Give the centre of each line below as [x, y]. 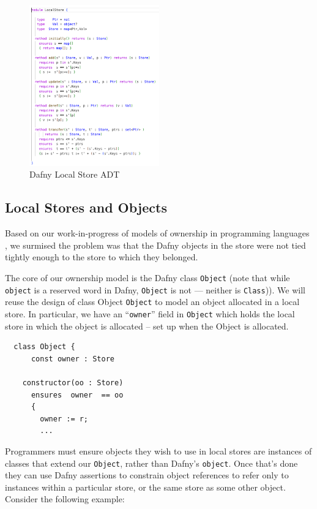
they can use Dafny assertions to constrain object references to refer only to [147, 475]
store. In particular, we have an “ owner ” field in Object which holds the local [150, 313]
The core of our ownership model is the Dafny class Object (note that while [147, 277]
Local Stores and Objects [86, 207]
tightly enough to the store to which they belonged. [102, 257]
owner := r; [64, 419]
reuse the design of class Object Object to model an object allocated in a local [152, 302]
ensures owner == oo [77, 395]
